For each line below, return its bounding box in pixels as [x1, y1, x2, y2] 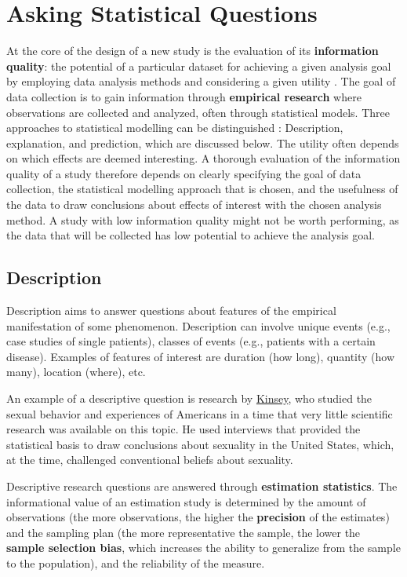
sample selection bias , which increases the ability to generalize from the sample [6, 539, 401, 556]
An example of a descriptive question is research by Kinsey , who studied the [6, 390, 372, 407]
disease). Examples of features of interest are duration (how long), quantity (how [6, 348, 395, 364]
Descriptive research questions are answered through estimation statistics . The [6, 477, 398, 494]
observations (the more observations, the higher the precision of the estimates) [6, 509, 390, 525]
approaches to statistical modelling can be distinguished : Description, [6, 119, 343, 136]
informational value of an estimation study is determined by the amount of [6, 493, 366, 509]
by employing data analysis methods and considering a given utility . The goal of [6, 73, 396, 89]
